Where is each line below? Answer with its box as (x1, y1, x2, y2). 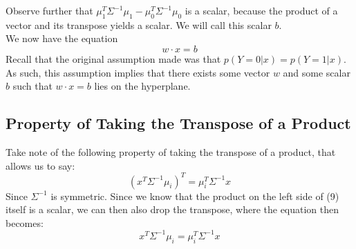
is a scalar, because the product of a (185, 3, 338, 17)
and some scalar (283, 65, 350, 79)
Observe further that (6, 3, 93, 17)
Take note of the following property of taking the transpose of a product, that (6, 144, 336, 159)
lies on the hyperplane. (94, 79, 191, 93)
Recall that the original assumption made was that (6, 51, 221, 66)
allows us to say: (6, 158, 75, 172)
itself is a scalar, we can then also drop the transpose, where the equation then (6, 202, 339, 217)
